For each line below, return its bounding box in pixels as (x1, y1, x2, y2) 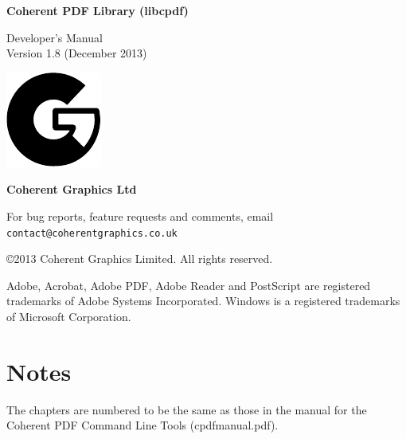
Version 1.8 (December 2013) (6, 45, 147, 61)
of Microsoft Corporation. (6, 308, 131, 324)
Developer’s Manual (6, 29, 103, 45)
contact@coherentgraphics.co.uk (6, 227, 178, 239)
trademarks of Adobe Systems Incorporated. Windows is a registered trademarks (6, 292, 400, 309)
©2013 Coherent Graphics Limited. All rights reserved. (6, 250, 273, 267)
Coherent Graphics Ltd (6, 181, 137, 198)
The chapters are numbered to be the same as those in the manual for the (6, 401, 367, 417)
